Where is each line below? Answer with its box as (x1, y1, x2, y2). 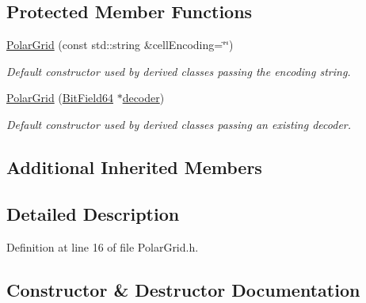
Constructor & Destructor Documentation (6, 277, 360, 301)
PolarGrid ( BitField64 (6, 89, 113, 106)
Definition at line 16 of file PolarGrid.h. (6, 238, 199, 255)
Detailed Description (6, 201, 180, 225)
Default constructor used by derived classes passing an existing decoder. (6, 116, 352, 132)
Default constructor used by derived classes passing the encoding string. (6, 62, 351, 79)
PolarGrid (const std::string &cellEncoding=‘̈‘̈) (6, 36, 234, 53)
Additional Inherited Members (6, 154, 262, 179)
